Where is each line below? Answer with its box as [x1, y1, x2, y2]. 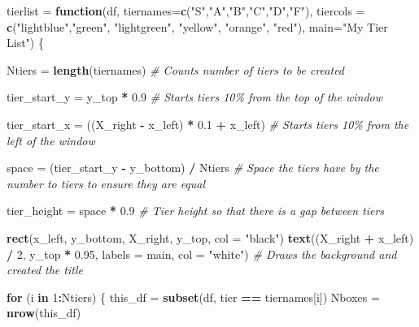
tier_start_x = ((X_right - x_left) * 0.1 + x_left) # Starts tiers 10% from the [7, 115, 409, 132]
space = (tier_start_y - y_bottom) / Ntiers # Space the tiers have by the [7, 159, 379, 176]
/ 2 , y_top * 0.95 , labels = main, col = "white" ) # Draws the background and [7, 245, 397, 262]
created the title [7, 261, 83, 278]
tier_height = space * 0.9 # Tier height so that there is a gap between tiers [7, 202, 385, 219]
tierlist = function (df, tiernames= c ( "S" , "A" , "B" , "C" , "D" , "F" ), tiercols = [7, 2, 365, 19]
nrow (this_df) [7, 304, 81, 321]
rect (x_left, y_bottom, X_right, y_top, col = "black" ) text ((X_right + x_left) [7, 229, 414, 246]
